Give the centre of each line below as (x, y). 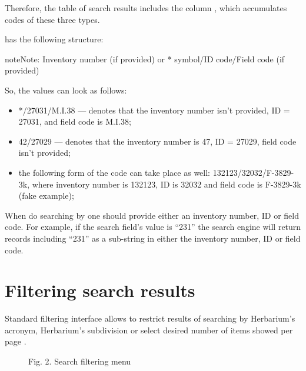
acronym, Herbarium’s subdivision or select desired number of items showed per (149, 330)
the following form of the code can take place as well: (114, 172)
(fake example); (46, 195)
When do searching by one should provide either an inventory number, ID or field (152, 215)
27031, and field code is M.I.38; (75, 121)
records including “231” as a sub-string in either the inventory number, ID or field (153, 238)
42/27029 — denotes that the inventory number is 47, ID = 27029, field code (157, 141)
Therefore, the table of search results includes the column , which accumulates (146, 8)
